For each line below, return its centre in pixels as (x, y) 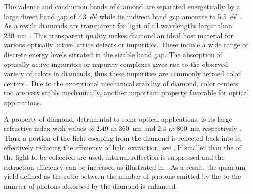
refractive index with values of (49, 128)
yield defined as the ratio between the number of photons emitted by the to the (123, 176)
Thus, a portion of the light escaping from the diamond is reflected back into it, (123, 138)
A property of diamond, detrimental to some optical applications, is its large (118, 119)
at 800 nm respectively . (205, 128)
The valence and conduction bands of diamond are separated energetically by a (122, 6)
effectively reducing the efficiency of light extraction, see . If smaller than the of (123, 147)
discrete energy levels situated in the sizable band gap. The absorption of (113, 54)
